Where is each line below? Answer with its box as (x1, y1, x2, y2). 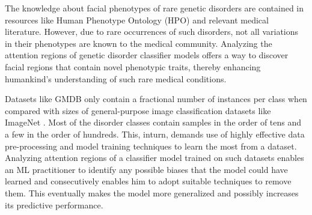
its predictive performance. (5, 198, 103, 211)
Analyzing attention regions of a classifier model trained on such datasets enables (5, 151, 304, 164)
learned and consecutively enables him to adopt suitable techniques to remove (5, 175, 292, 187)
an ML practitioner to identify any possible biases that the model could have (5, 163, 288, 175)
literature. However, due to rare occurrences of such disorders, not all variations (5, 25, 299, 38)
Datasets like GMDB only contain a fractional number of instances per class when (5, 92, 307, 105)
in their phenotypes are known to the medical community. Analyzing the (5, 37, 272, 49)
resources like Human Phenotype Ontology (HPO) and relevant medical (5, 13, 269, 26)
